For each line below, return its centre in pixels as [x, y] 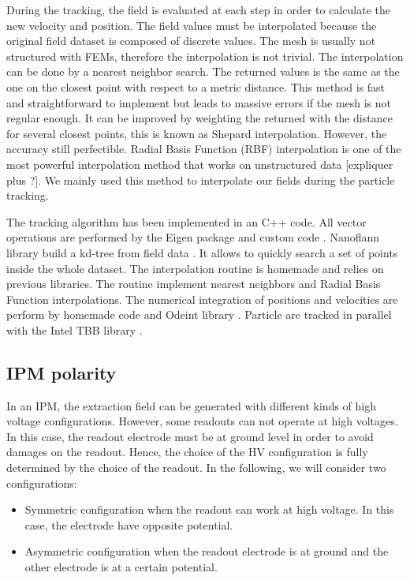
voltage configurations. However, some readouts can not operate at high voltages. [202, 421]
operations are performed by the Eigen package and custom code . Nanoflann [193, 237]
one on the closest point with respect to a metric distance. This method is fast [196, 86]
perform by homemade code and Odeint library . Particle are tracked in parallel [199, 314]
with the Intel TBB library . [75, 329]
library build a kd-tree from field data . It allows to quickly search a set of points [202, 252]
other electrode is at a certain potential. [121, 567]
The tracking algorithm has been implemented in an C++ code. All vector [186, 221]
